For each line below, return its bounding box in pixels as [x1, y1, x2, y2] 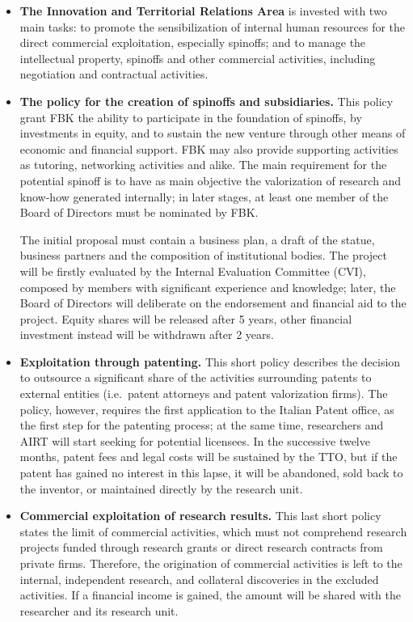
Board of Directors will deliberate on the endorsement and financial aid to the [19, 294, 407, 311]
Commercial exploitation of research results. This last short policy [19, 507, 381, 524]
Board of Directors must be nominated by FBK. [19, 204, 259, 221]
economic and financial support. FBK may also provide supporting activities [19, 140, 398, 157]
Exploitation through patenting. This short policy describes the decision [19, 353, 401, 370]
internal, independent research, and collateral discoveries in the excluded [19, 570, 379, 587]
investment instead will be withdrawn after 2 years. [19, 326, 274, 343]
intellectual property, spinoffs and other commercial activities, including [19, 49, 376, 66]
